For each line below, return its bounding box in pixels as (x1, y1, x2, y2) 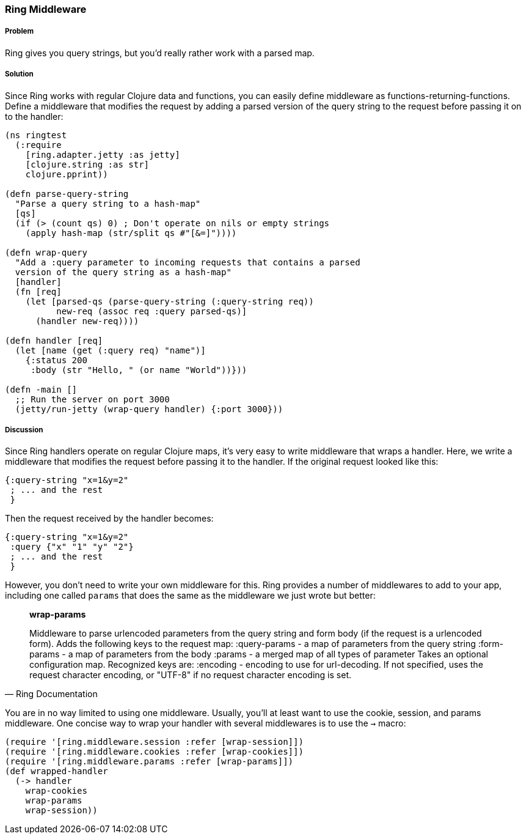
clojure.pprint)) (25, 169, 108, 179)
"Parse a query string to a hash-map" (15, 198, 201, 209)
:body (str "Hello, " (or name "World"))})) (31, 364, 247, 375)
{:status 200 (25, 355, 87, 365)
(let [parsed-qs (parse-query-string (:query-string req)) (25, 296, 314, 306)
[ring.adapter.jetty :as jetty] (25, 149, 180, 160)
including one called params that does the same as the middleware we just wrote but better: (5, 590, 376, 601)
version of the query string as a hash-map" (15, 267, 232, 277)
